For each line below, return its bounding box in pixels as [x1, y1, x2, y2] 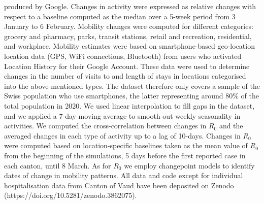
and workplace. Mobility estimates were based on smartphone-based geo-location [4, 41, 255, 51]
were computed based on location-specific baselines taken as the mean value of [4, 140, 248, 151]
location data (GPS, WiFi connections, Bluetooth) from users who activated [4, 50, 242, 61]
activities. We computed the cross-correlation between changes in [4, 120, 207, 131]
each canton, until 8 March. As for [4, 160, 111, 171]
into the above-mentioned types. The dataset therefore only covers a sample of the [4, 80, 260, 91]
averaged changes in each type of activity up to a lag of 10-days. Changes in [4, 130, 241, 141]
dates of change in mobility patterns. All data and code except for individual [4, 170, 243, 181]
